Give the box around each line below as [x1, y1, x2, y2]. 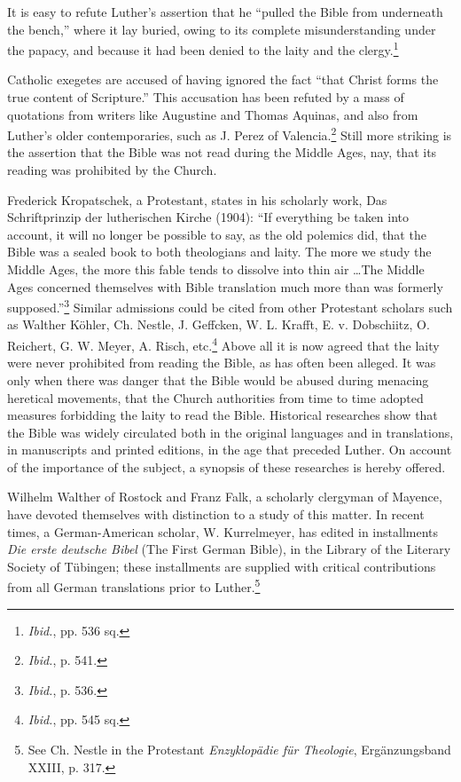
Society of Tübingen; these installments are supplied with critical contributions [7, 557, 436, 575]
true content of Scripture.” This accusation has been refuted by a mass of [7, 88, 404, 107]
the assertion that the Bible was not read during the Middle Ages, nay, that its [7, 143, 437, 162]
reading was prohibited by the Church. [7, 161, 217, 179]
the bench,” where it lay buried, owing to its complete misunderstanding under [7, 20, 436, 38]
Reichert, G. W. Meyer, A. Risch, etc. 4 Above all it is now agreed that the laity [7, 334, 440, 354]
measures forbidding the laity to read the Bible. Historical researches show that [7, 406, 438, 424]
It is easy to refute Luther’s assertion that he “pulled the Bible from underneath [7, 3, 443, 20]
